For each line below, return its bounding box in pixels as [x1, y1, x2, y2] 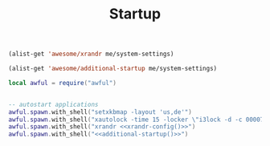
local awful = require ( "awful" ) [8, 79, 117, 87]
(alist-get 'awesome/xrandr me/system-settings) [8, 50, 174, 59]
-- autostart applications [8, 100, 99, 108]
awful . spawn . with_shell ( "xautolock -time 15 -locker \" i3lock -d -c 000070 [8, 116, 268, 124]
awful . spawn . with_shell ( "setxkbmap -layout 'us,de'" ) [8, 107, 193, 116]
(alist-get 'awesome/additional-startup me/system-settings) [8, 65, 218, 73]
